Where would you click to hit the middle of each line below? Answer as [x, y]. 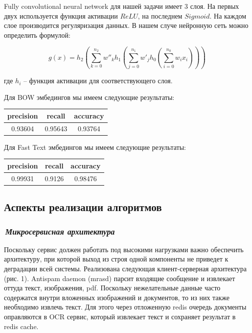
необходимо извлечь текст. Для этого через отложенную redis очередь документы [125, 307]
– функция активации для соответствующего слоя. [98, 81]
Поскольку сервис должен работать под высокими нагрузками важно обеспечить [124, 249]
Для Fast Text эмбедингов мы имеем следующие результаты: [95, 147]
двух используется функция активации [61, 15]
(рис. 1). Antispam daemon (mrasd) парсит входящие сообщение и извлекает [120, 278]
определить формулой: [37, 35]
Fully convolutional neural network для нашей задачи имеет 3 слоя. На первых [122, 6]
